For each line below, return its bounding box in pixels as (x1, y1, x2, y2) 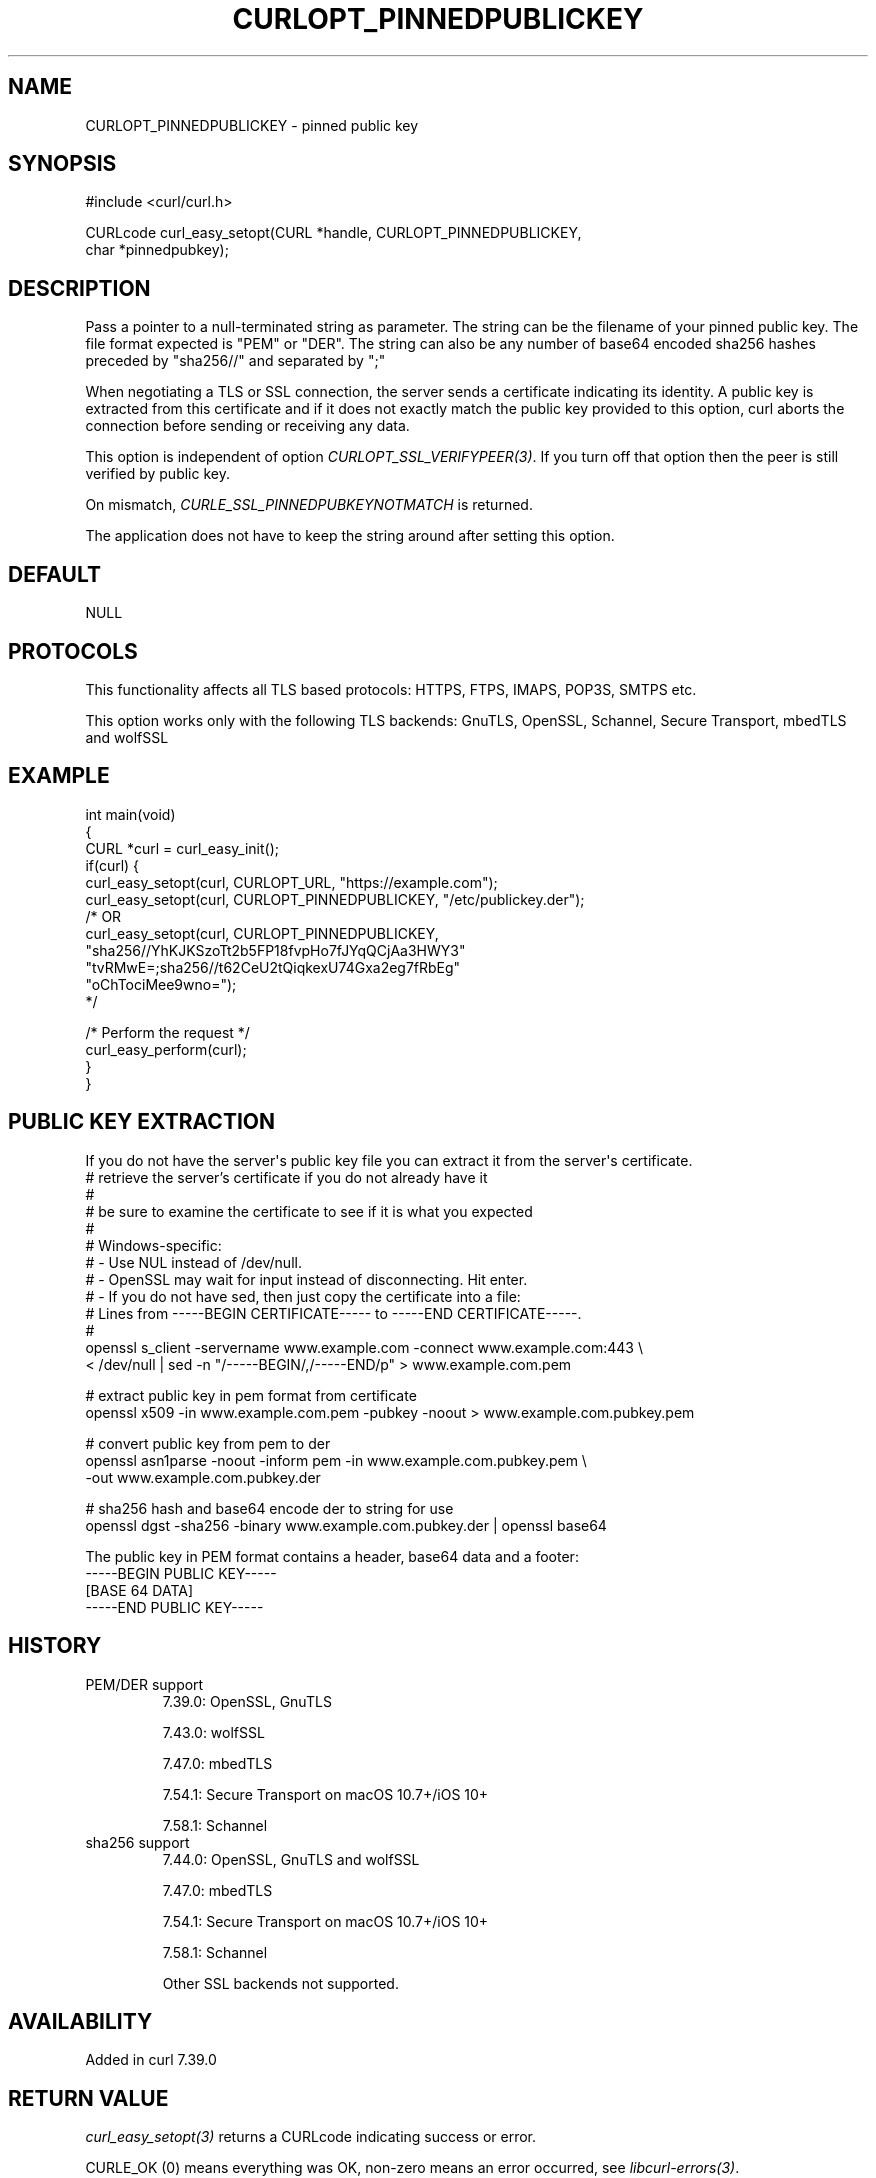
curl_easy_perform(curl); (85, 1040, 247, 1058)
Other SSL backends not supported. (162, 1974, 399, 1992)
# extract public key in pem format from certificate (85, 1386, 417, 1404)
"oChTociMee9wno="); (85, 975, 237, 993)
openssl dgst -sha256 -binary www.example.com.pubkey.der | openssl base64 (85, 1516, 607, 1534)
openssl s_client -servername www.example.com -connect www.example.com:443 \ (85, 1338, 643, 1356)
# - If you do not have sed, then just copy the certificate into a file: (85, 1287, 521, 1305)
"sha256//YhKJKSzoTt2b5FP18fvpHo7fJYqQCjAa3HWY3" (85, 941, 466, 959)
